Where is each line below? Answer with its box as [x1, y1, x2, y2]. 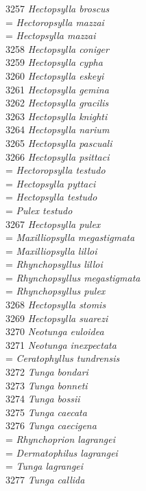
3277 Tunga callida [5, 472, 85, 486]
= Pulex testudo [5, 203, 73, 217]
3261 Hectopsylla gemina [5, 82, 109, 96]
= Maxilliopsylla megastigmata [5, 230, 135, 244]
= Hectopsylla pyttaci [5, 176, 96, 190]
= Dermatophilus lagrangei [5, 445, 118, 459]
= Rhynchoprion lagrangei [5, 432, 115, 446]
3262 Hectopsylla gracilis [5, 95, 109, 110]
